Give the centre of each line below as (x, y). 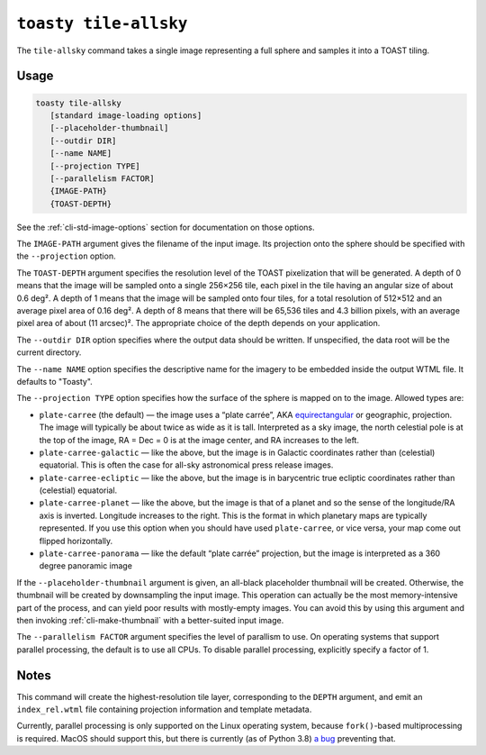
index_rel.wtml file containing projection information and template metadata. (164, 710)
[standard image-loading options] (126, 115)
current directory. (49, 352)
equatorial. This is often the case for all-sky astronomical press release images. (186, 465)
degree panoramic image (85, 566)
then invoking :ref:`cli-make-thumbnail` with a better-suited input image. (150, 620)
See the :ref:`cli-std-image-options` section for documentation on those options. (166, 227)
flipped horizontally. (76, 541)
